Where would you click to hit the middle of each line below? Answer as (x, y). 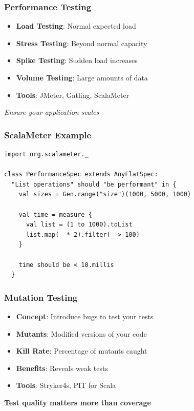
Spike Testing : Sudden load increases (77, 60)
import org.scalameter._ (46, 154)
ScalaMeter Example (48, 135)
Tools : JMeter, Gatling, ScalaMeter (73, 95)
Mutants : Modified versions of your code (81, 333)
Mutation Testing (41, 297)
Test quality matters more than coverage (78, 402)
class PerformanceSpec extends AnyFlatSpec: (81, 174)
